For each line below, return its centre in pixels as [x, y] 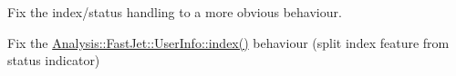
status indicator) [54, 60]
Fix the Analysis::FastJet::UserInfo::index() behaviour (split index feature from [228, 42]
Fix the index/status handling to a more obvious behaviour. [175, 12]
